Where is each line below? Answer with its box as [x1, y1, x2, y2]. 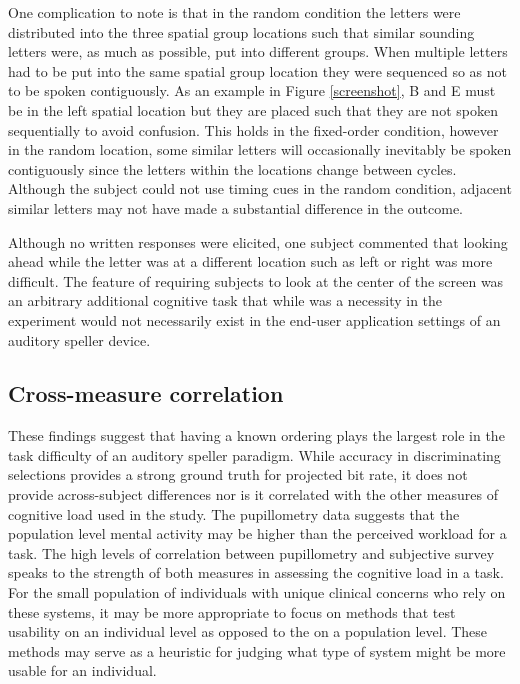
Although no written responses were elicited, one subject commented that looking [8, 231, 508, 252]
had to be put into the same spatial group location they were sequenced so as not [8, 60, 507, 81]
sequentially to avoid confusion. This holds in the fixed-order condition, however [8, 119, 499, 140]
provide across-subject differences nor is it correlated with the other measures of [8, 484, 499, 505]
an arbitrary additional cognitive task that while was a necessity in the [8, 290, 443, 311]
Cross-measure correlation [8, 378, 284, 409]
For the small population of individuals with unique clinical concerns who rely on [8, 582, 506, 603]
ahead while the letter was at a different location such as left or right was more [8, 251, 493, 272]
